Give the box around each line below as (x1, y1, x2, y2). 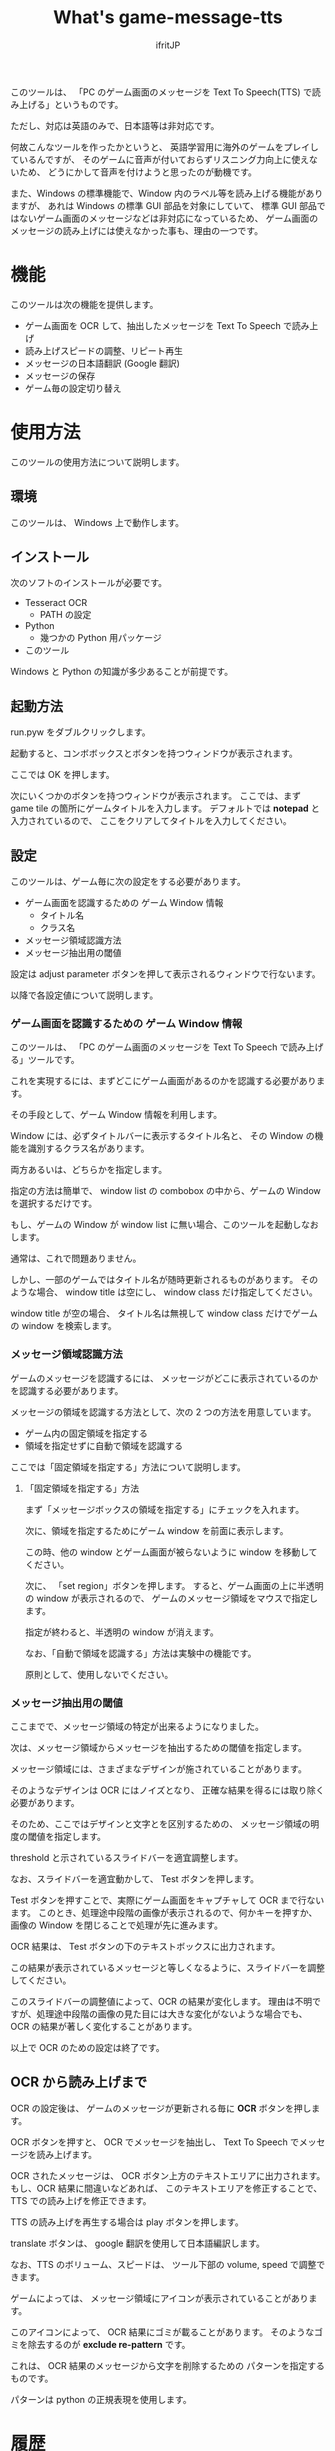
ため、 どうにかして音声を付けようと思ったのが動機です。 (18, 166, 258, 178)
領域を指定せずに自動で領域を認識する (24, 1439, 183, 1451)
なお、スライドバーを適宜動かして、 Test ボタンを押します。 (10, 1872, 260, 1885)
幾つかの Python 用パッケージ (39, 632, 162, 644)
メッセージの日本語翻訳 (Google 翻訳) (24, 357, 180, 369)
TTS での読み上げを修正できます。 (10, 2194, 152, 2206)
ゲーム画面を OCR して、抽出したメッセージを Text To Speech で (24, 319, 293, 331)
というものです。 (53, 98, 124, 110)
